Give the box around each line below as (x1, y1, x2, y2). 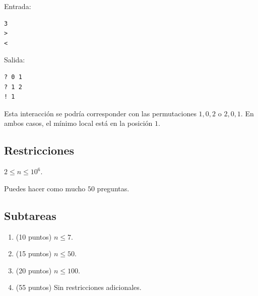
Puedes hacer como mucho (4, 183, 86, 193)
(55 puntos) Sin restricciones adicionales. (16, 282, 142, 292)
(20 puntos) (16, 265, 52, 275)
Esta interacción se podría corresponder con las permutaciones (4, 108, 197, 118)
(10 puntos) (16, 231, 52, 242)
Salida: (4, 54, 25, 65)
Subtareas (4, 207, 56, 223)
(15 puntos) (16, 248, 52, 259)
